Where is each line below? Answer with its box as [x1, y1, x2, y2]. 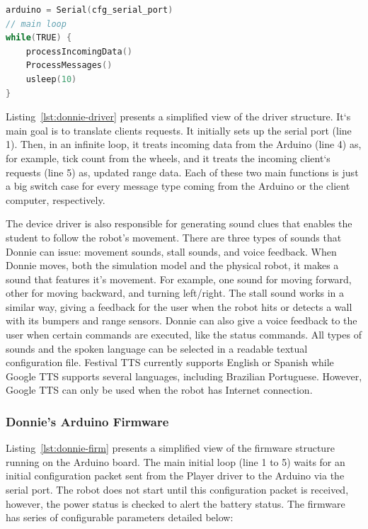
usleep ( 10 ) [25, 74, 77, 84]
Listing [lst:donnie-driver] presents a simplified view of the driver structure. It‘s [6, 109, 351, 124]
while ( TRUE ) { [6, 33, 72, 43]
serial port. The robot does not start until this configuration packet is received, [6, 482, 349, 497]
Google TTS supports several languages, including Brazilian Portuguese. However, [6, 368, 362, 383]
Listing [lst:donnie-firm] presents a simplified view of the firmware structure [6, 440, 335, 455]
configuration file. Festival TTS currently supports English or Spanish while [6, 355, 334, 370]
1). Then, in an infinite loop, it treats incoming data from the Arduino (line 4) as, [6, 137, 362, 152]
